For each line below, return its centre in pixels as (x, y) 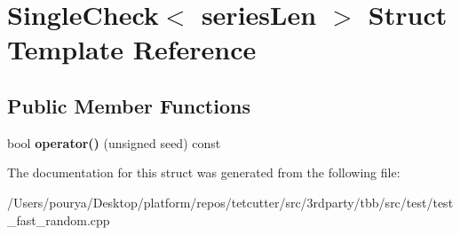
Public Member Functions (129, 105)
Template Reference (132, 49)
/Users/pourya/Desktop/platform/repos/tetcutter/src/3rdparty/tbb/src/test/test (230, 202)
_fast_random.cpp (59, 219)
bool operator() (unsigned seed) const (114, 142)
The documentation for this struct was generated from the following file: (204, 172)
